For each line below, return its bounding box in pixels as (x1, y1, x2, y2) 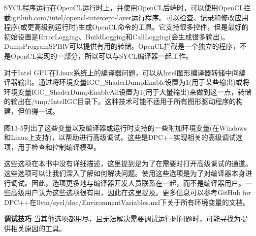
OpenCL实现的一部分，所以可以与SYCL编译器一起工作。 (10, 50, 193, 61)
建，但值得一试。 (4, 105, 59, 116)
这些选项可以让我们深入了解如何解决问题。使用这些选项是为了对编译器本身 (4, 168, 245, 178)
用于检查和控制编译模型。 (17, 141, 100, 152)
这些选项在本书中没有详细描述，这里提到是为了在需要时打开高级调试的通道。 (4, 158, 252, 169)
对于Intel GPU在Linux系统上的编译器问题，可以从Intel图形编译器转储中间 (4, 67, 239, 77)
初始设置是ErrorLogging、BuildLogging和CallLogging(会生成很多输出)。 (4, 31, 229, 41)
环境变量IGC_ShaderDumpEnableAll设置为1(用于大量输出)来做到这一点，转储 (4, 86, 252, 97)
